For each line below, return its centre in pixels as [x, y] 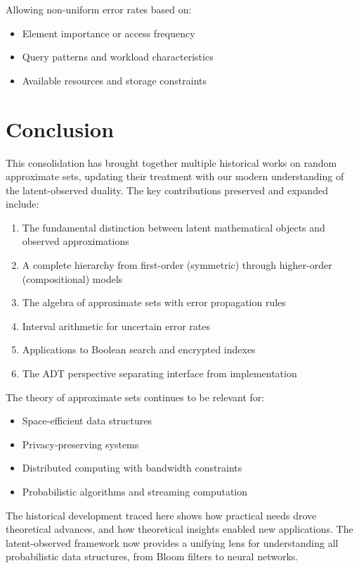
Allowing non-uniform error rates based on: [99, 9]
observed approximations [76, 241]
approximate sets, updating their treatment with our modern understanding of [175, 176]
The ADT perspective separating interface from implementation [159, 373]
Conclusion [60, 128]
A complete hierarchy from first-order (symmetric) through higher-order [177, 265]
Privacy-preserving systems [80, 444]
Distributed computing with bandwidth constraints [132, 468]
